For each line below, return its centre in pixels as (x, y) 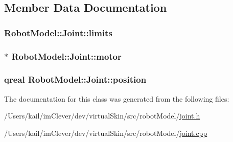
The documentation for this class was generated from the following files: (117, 98)
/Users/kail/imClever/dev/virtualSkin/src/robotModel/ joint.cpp (106, 133)
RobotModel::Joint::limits (58, 32)
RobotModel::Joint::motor (66, 56)
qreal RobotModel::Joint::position (75, 79)
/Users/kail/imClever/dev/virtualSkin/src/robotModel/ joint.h (102, 116)
